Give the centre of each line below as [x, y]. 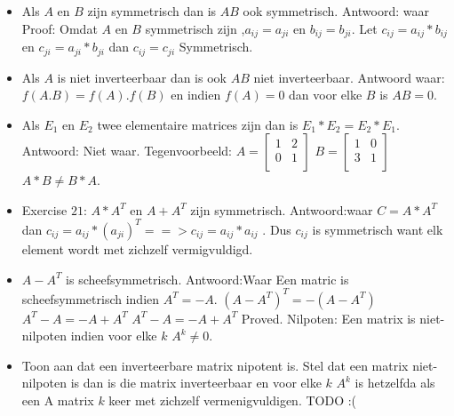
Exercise [44, 209]
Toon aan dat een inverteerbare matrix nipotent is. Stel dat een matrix [215, 365]
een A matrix [58, 400]
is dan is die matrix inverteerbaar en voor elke [196, 383]
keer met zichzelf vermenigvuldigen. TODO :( [233, 400]
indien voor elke [114, 336]
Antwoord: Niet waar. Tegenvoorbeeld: [127, 151]
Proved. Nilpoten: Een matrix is [328, 318]
